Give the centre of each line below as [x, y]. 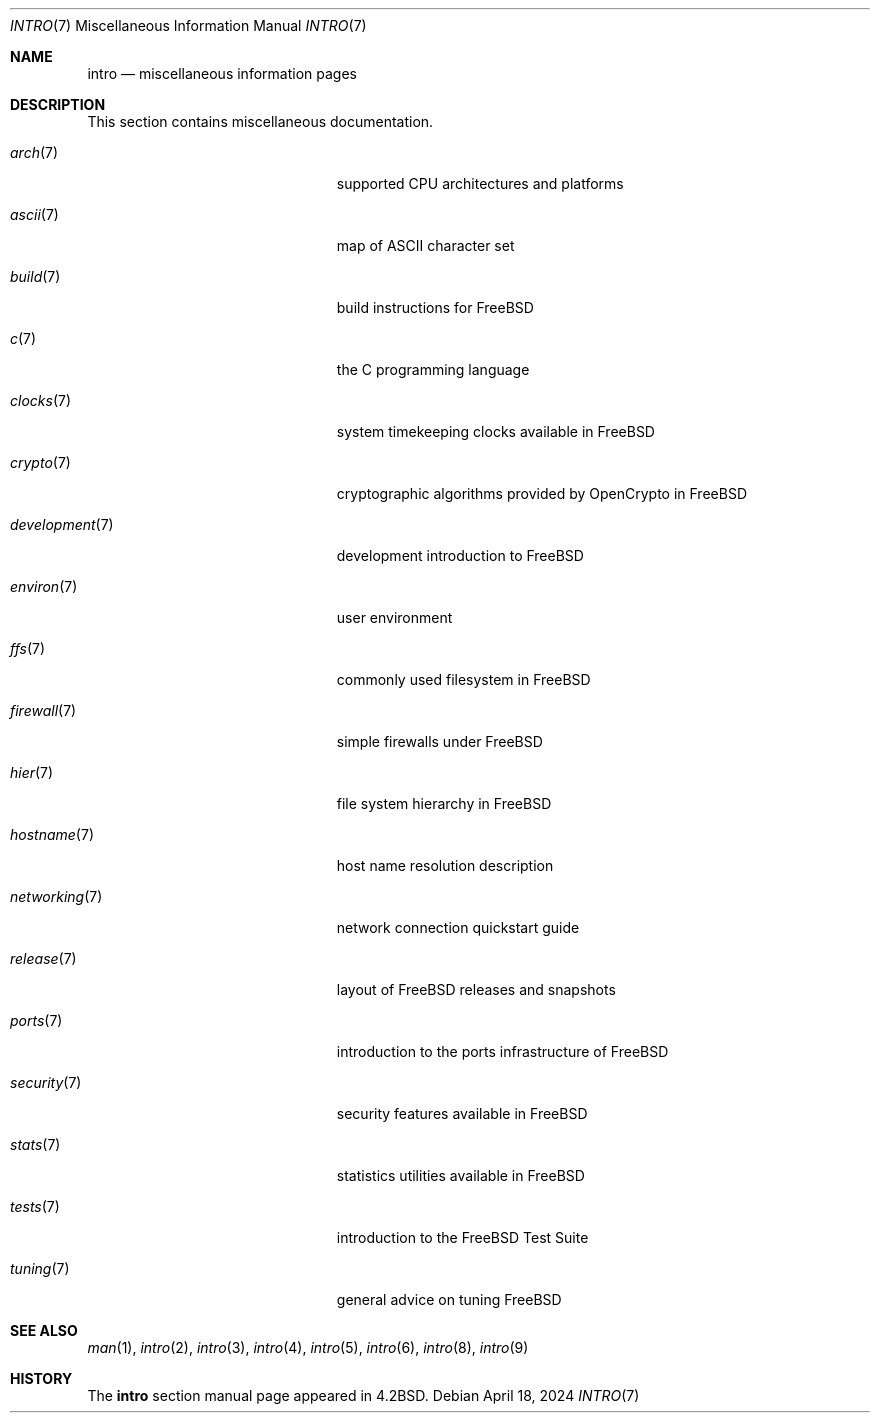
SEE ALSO [44, 1330]
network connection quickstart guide [458, 927]
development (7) [62, 524]
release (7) [43, 958]
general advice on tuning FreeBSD [449, 1299]
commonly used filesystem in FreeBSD [463, 679]
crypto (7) [40, 462]
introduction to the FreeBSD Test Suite [462, 1237]
